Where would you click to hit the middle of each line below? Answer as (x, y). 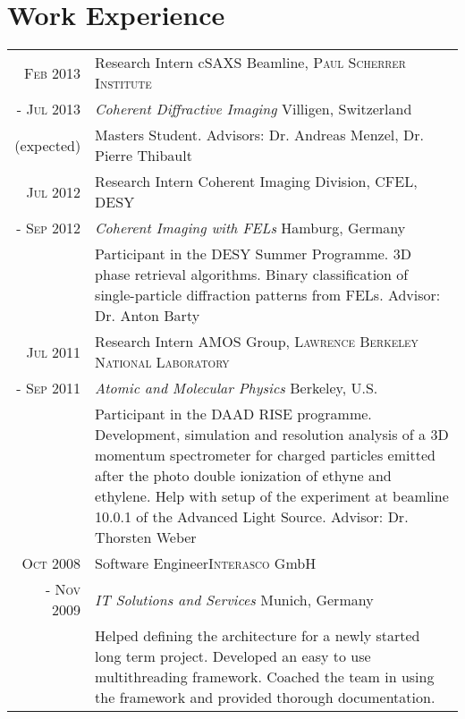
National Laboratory (162, 362)
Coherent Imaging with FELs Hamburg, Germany (250, 228)
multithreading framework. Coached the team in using (265, 677)
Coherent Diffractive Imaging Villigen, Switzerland (254, 109)
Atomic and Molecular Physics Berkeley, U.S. (237, 388)
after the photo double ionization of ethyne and (243, 476)
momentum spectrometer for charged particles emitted (265, 455)
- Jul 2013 (49, 109)
